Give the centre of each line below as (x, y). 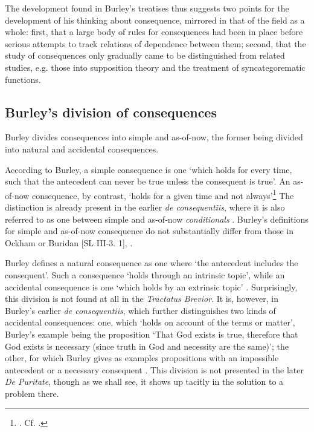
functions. (23, 79)
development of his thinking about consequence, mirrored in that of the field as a (155, 20)
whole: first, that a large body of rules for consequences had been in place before (154, 32)
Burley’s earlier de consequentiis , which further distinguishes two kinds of (140, 310)
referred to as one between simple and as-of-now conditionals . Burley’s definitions (157, 219)
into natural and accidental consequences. (82, 149)
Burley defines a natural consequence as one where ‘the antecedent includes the (152, 263)
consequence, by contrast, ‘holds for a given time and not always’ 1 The (163, 194)
